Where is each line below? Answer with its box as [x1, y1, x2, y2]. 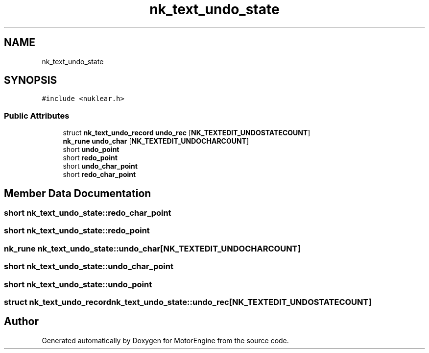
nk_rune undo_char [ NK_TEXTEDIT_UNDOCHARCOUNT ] [63, 137, 249, 146]
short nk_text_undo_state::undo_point [4, 279, 152, 289]
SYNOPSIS [4, 74, 57, 87]
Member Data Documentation [4, 187, 151, 200]
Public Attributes [4, 110, 70, 121]
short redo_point [63, 153, 118, 162]
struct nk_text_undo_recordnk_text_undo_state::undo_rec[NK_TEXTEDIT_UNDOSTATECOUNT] [4, 297, 372, 307]
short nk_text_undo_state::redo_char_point [4, 208, 171, 218]
